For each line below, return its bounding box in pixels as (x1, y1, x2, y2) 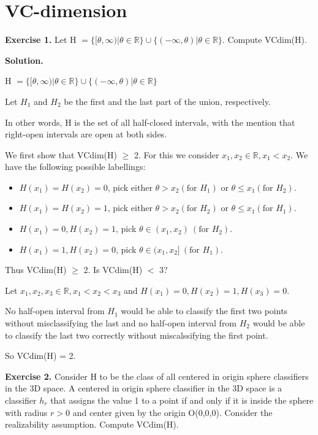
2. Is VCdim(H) (83, 263, 143, 276)
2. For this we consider (134, 148, 219, 161)
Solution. (5, 53, 44, 66)
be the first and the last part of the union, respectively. (64, 94, 271, 107)
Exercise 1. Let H (5, 33, 77, 46)
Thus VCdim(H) (5, 263, 67, 276)
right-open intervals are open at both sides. (5, 128, 167, 141)
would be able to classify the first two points (121, 304, 288, 317)
